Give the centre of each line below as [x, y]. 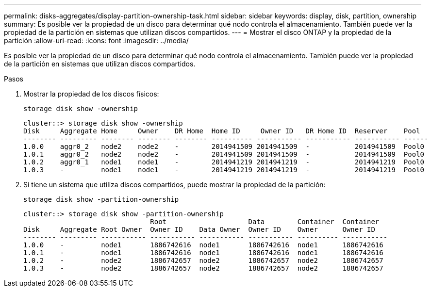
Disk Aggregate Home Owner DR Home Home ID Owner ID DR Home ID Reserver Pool [222, 131]
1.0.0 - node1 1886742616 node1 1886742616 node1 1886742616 [203, 245]
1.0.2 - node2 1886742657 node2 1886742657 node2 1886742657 [203, 260]
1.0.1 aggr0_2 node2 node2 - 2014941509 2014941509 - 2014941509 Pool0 [224, 154]
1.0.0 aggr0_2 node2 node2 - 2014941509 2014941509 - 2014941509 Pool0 [224, 146]
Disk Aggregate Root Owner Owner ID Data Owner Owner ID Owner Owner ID [199, 229]
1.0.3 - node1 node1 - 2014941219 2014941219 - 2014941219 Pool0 [224, 170]
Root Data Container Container [265, 222]
